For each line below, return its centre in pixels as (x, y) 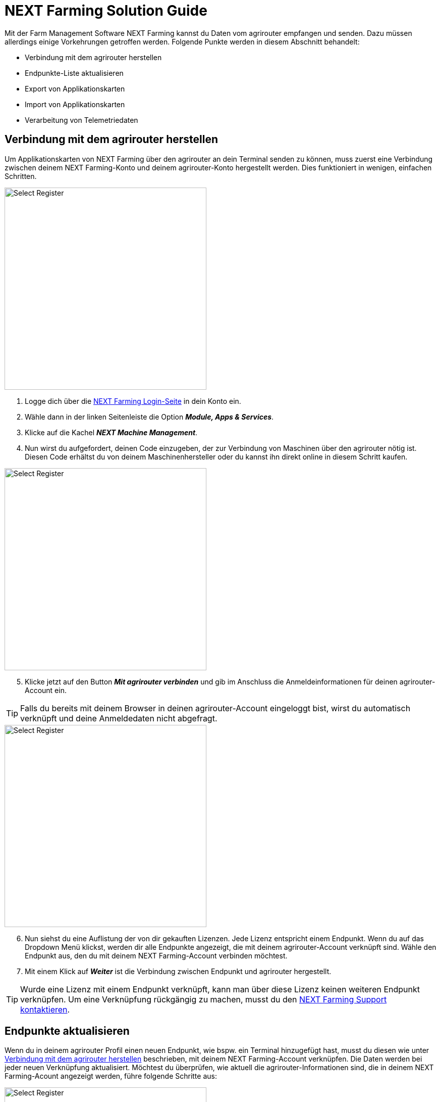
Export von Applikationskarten (75, 88)
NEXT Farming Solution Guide (106, 11)
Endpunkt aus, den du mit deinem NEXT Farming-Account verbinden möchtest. (156, 955)
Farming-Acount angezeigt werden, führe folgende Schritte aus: (111, 1076)
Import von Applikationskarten (75, 104)
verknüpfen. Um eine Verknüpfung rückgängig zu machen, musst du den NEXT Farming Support (204, 999)
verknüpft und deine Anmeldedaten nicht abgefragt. (119, 718)
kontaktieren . (45, 1009)
